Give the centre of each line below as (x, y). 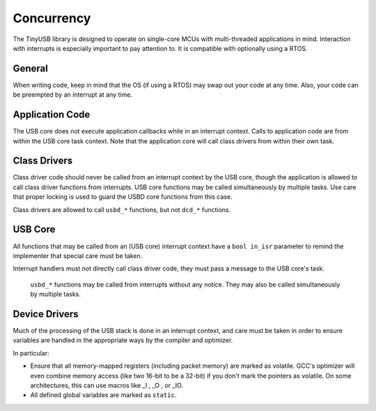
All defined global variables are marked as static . (103, 395)
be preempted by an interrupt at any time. (72, 95)
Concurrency (52, 18)
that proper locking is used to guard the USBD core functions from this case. (123, 197)
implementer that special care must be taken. (78, 256)
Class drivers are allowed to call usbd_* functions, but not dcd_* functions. (122, 209)
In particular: (31, 353)
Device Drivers (46, 314)
